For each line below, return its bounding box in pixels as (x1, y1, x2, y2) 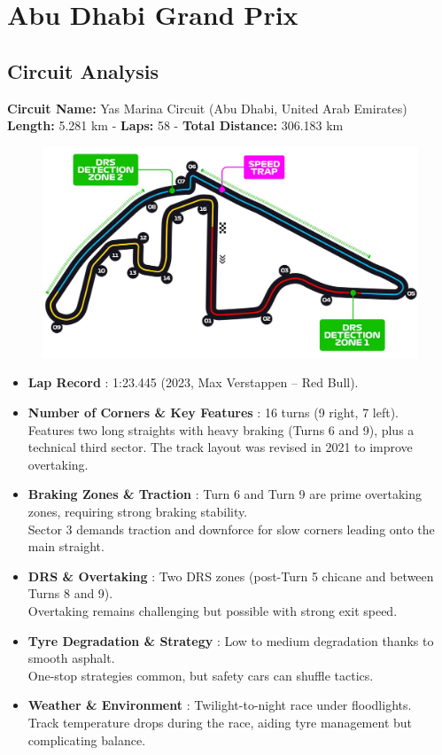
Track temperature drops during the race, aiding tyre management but (27, 712, 412, 731)
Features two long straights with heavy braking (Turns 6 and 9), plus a (27, 420, 415, 439)
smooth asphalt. (27, 649, 115, 667)
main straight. (27, 537, 105, 556)
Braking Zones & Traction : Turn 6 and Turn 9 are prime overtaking (27, 485, 423, 503)
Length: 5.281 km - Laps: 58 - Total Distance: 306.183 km (7, 116, 344, 135)
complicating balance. (27, 730, 146, 749)
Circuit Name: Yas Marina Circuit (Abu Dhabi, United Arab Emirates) (7, 98, 407, 117)
